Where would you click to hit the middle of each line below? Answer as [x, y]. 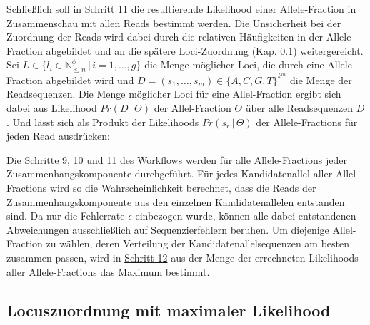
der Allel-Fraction [192, 108]
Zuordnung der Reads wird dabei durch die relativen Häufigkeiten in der [165, 37]
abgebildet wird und [90, 79]
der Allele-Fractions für [307, 122]
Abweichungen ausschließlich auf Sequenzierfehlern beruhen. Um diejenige [168, 229]
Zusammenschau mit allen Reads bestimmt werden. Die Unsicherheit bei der [174, 22]
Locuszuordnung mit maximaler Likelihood [169, 310]
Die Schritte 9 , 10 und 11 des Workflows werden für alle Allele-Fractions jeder [177, 159]
